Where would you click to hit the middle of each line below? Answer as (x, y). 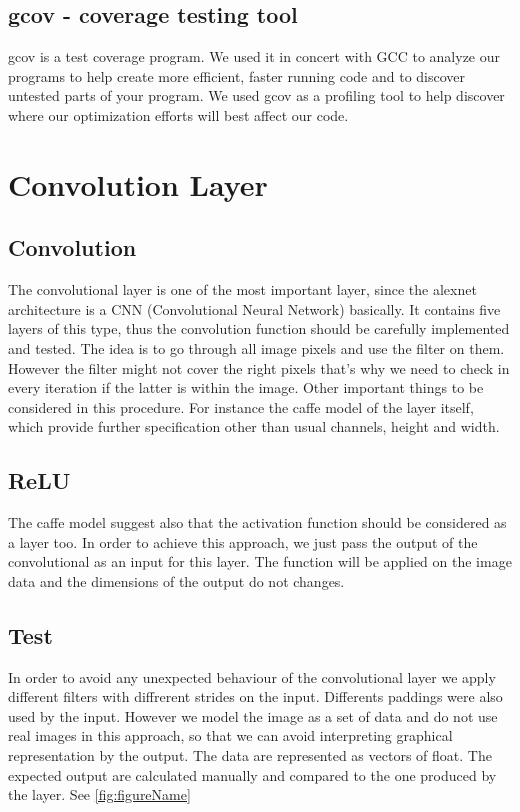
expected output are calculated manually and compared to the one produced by (252, 774)
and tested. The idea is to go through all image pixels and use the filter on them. (256, 347)
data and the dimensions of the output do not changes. (176, 580)
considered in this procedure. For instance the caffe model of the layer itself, (241, 406)
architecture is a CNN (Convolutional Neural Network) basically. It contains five (254, 308)
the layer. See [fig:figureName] (99, 794)
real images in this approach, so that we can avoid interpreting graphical (230, 735)
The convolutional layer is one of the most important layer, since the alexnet (242, 289)
